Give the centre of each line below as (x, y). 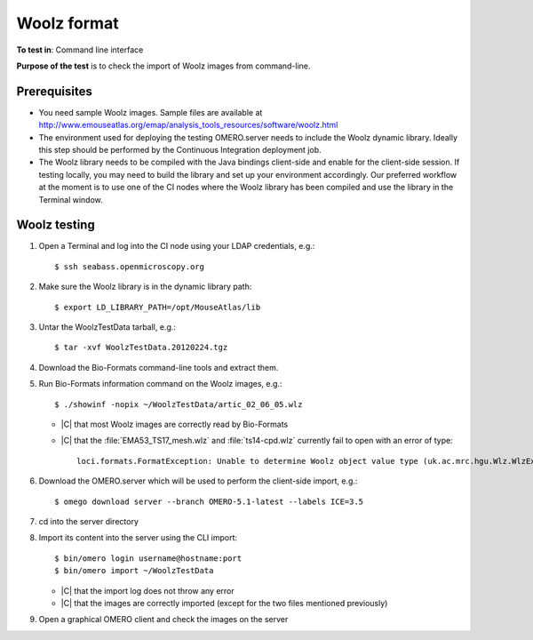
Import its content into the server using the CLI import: (138, 538)
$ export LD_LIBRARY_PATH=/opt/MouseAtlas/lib (158, 307)
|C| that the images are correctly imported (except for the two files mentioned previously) (224, 603)
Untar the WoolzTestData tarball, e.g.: (107, 327)
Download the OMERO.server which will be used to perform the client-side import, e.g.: (198, 481)
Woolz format (68, 23)
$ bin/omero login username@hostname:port (148, 558)
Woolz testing (56, 225)
